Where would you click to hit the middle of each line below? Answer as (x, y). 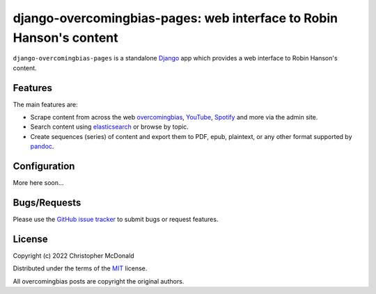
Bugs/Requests (47, 203)
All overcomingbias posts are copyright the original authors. (99, 281)
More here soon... (38, 183)
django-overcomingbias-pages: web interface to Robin (175, 18)
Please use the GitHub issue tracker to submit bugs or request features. (116, 220)
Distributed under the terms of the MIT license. (80, 268)
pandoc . (42, 147)
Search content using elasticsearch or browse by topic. (110, 127)
